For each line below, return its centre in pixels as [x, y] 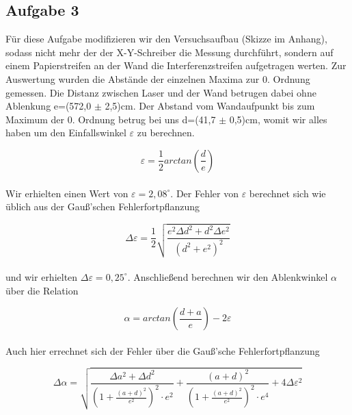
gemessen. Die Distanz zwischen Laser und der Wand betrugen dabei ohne [161, 92]
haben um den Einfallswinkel [66, 133]
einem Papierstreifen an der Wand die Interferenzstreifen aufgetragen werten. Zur [176, 65]
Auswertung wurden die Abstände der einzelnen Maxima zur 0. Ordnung [158, 78]
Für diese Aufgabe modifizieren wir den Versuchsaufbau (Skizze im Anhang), [166, 39]
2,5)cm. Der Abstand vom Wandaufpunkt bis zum [210, 106]
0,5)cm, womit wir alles [278, 119]
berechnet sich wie [287, 193]
